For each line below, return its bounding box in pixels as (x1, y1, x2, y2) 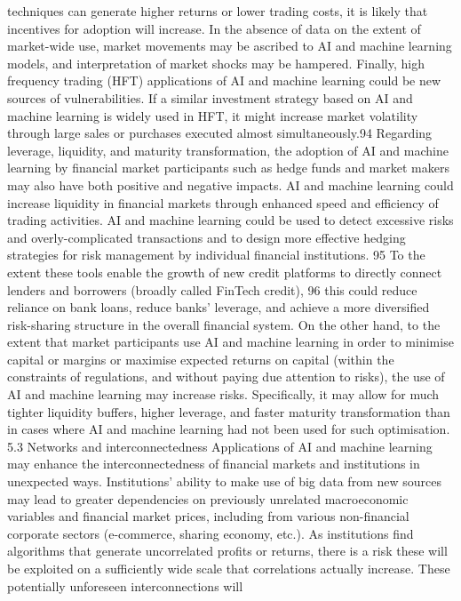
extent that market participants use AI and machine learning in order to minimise (7, 333, 454, 351)
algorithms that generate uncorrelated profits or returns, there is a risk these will (7, 541, 448, 560)
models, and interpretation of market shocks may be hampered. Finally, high (7, 53, 425, 72)
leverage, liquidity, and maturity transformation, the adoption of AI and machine (7, 140, 449, 159)
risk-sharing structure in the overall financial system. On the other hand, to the (7, 315, 441, 333)
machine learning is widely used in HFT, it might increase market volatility (7, 106, 418, 124)
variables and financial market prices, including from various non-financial (7, 507, 409, 525)
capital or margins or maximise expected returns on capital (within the (7, 349, 394, 368)
